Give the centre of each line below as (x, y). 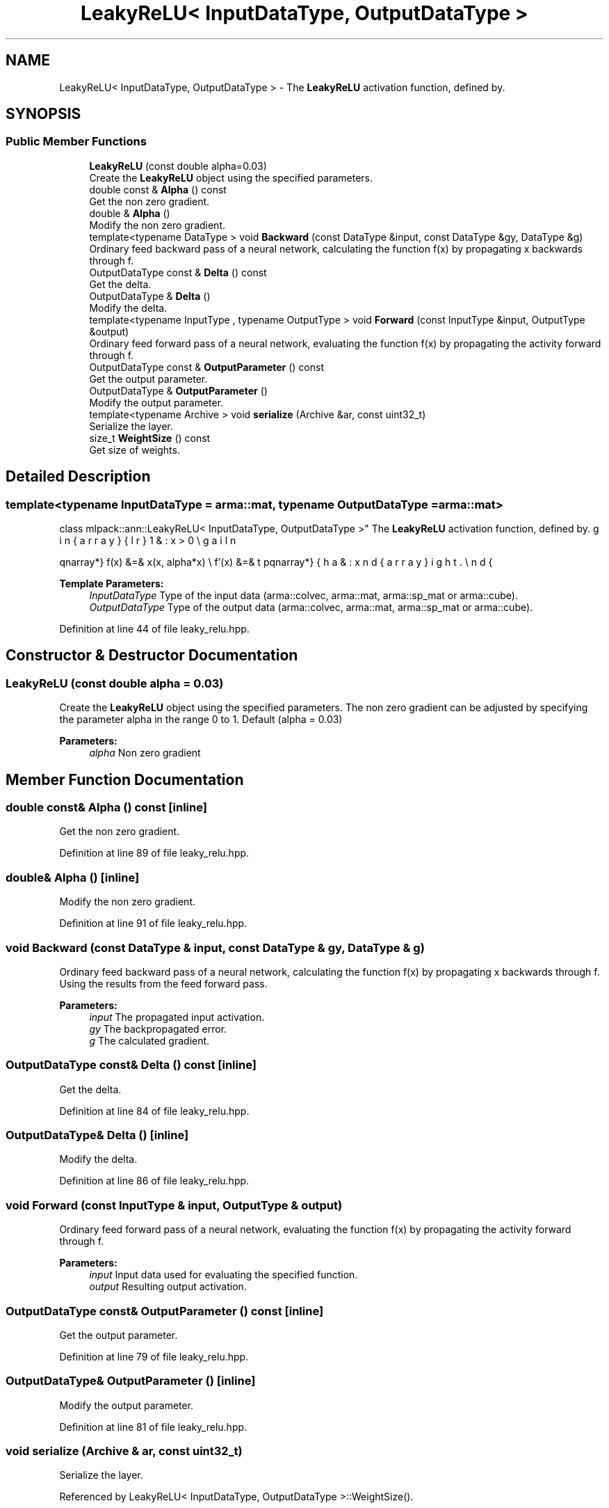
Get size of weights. (135, 450)
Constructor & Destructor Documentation (152, 656)
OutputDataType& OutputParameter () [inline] (131, 1381)
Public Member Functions (76, 142)
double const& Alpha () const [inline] (106, 808)
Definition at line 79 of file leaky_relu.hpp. (154, 1356)
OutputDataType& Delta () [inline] (97, 1135)
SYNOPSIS (43, 114)
